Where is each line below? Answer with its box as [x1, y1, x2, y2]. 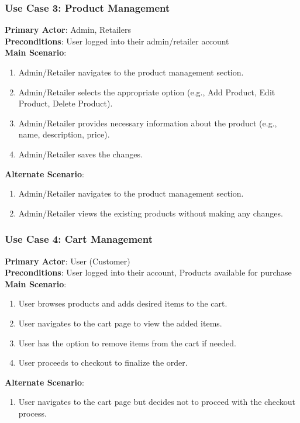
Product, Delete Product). [18, 97, 113, 109]
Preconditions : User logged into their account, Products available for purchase [5, 266, 292, 278]
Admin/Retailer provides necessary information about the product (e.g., [18, 116, 277, 129]
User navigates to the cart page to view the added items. [18, 317, 222, 329]
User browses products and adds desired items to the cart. [18, 297, 227, 309]
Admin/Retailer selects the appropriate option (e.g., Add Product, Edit [18, 85, 275, 98]
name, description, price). [18, 128, 110, 140]
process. [18, 407, 47, 419]
